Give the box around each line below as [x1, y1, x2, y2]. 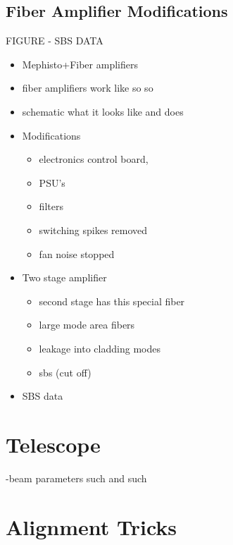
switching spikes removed [39, 222, 148, 237]
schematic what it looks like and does [22, 104, 184, 118]
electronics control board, [39, 152, 149, 166]
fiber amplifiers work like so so [22, 80, 153, 95]
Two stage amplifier [22, 270, 107, 285]
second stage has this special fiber [39, 293, 185, 308]
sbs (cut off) [39, 365, 92, 379]
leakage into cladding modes [39, 341, 160, 355]
